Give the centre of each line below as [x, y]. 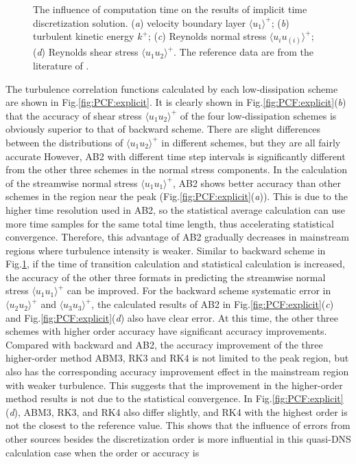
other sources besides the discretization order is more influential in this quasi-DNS [178, 439]
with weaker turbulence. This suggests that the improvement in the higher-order [174, 385]
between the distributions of [64, 142]
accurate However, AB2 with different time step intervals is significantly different [176, 156]
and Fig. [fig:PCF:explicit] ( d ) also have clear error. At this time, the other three [172, 317]
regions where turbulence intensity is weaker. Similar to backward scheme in [166, 250]
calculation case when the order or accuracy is [103, 452]
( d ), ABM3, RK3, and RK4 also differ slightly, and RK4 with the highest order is [177, 411]
